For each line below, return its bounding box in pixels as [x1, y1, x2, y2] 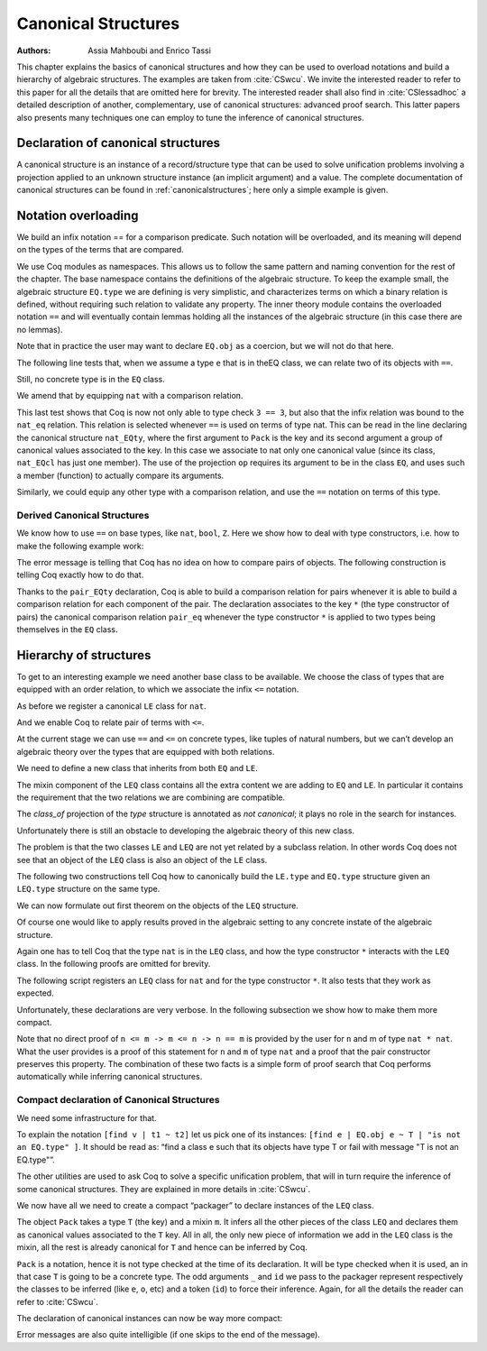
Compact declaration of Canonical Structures [16, 1094, 220, 1107]
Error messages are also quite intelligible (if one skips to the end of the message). [16, 1329, 320, 1340]
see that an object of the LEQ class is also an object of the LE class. [16, 854, 268, 865]
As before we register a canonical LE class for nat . [16, 700, 207, 712]
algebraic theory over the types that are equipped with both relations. [16, 746, 275, 757]
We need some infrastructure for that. [16, 1112, 157, 1123]
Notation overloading [16, 208, 139, 223]
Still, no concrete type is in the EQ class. [16, 374, 166, 384]
